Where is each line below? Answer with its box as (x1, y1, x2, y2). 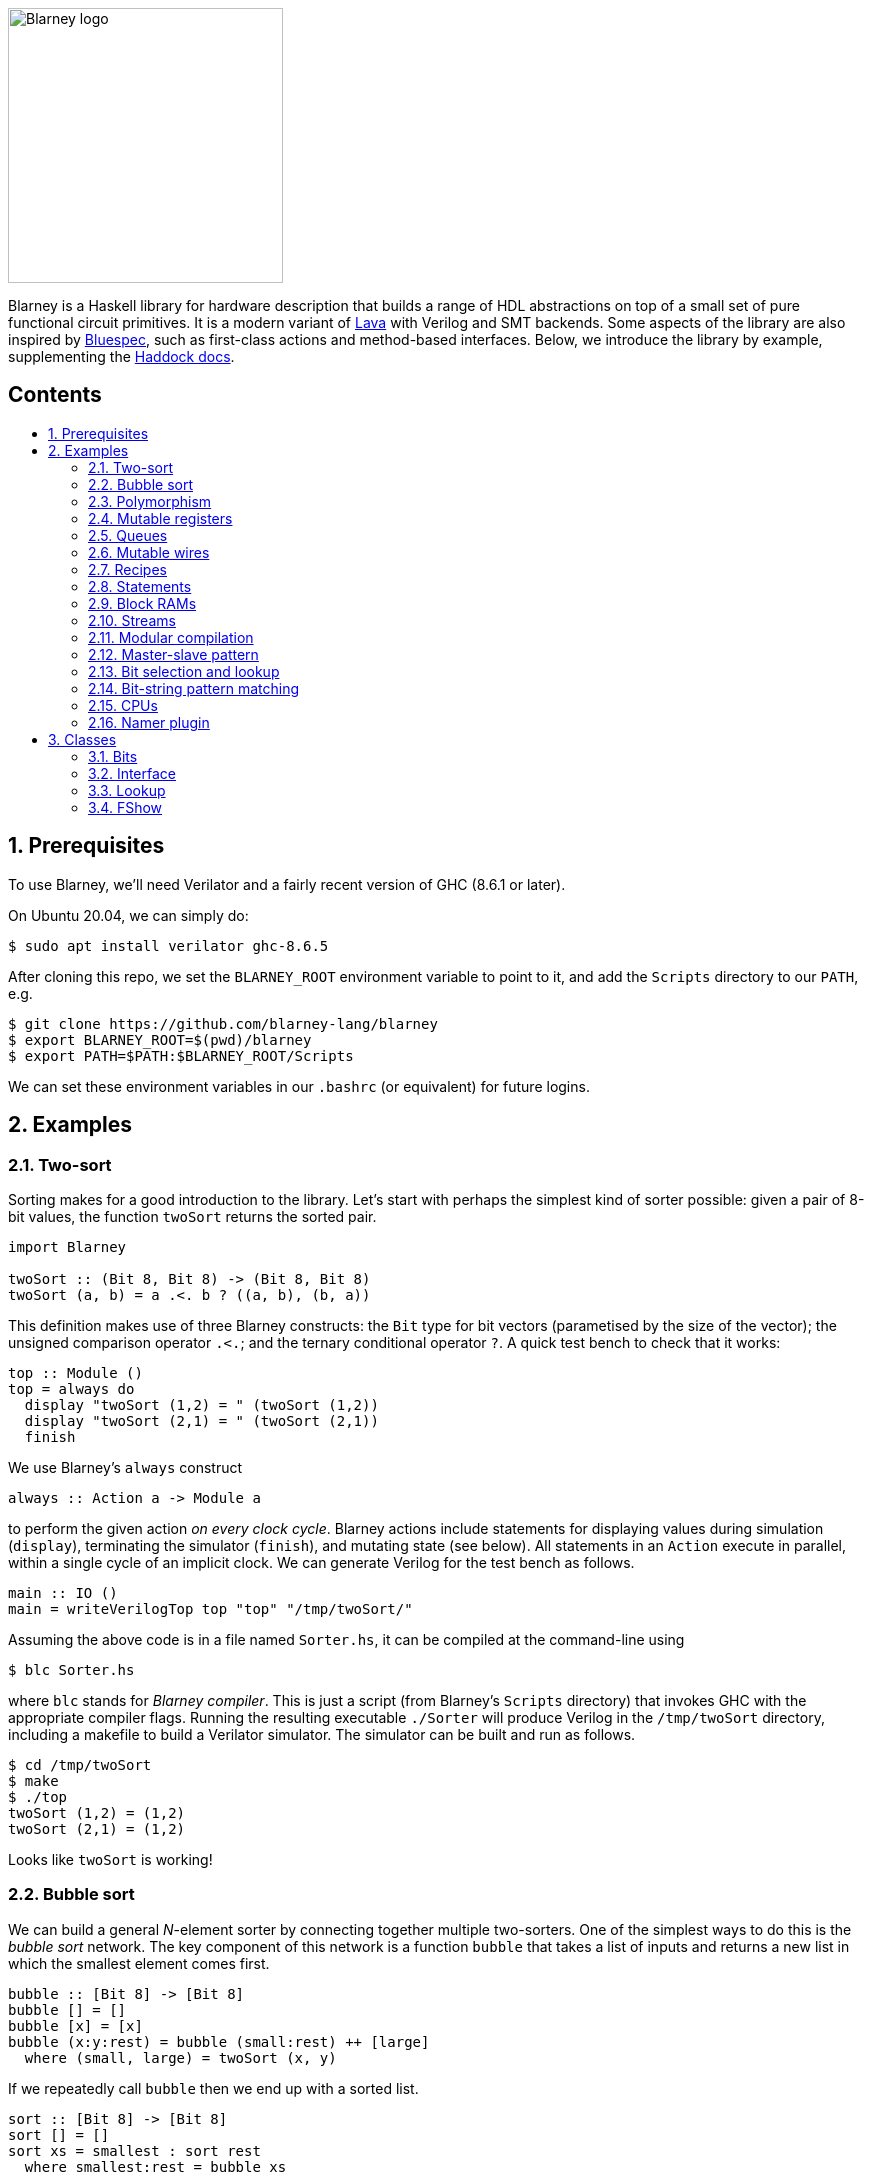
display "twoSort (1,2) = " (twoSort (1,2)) (24, 1396, 379, 1413)
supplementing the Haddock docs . (8, 348, 235, 365)
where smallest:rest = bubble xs (24, 2158, 287, 2175)
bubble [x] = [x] (8, 2017, 143, 2034)
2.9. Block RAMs (88, 594, 197, 612)
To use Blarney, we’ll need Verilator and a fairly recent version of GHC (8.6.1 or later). (8, 875, 566, 893)
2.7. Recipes (88, 560, 167, 578)
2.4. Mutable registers (88, 509, 233, 527)
